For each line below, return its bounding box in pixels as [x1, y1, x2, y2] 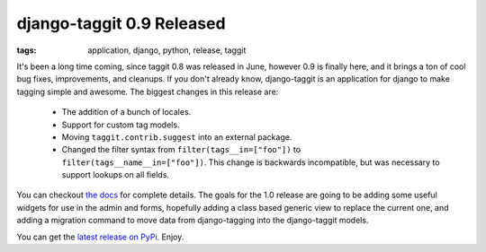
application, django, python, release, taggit [87, 45, 247, 56]
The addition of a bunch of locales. [61, 107, 192, 117]
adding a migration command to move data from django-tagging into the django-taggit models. [16, 215, 369, 226]
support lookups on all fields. [61, 169, 170, 180]
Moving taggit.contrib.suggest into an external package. [61, 131, 292, 143]
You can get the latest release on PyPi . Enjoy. [16, 231, 184, 242]
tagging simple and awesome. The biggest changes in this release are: [16, 86, 279, 97]
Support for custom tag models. [61, 119, 180, 130]
